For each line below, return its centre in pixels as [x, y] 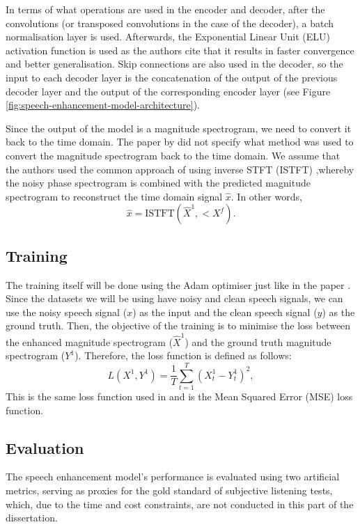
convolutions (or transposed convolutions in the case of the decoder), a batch [170, 23]
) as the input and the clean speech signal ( [225, 312]
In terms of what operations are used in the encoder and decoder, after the [165, 9]
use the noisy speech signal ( [66, 312]
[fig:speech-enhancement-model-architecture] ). [103, 105]
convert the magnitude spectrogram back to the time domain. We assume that [173, 155]
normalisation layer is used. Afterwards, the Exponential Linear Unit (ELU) [168, 37]
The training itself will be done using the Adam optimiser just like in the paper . [178, 284]
